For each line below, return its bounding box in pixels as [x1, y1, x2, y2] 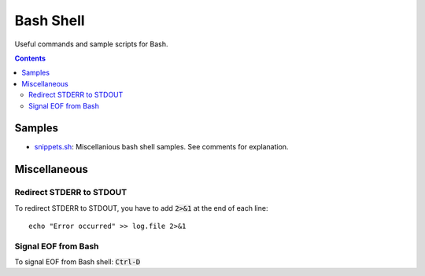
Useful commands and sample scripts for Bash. [14, 39, 168, 49]
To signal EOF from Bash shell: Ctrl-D [14, 257, 141, 267]
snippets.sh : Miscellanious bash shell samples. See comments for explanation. [34, 142, 289, 152]
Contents [14, 53, 46, 63]
